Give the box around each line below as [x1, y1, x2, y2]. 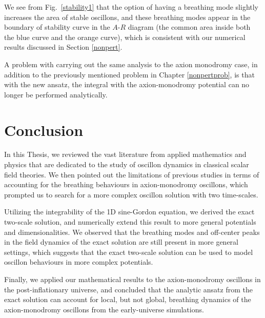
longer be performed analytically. [4, 89, 108, 100]
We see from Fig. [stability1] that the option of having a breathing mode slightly [4, 2, 259, 12]
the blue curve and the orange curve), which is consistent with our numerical [4, 31, 246, 42]
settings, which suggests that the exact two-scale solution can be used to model [4, 246, 253, 257]
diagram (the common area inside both [128, 22, 251, 32]
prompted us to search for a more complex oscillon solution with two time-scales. [4, 189, 258, 200]
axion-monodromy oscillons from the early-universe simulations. [4, 304, 204, 314]
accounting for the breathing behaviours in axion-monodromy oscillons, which [4, 179, 248, 190]
